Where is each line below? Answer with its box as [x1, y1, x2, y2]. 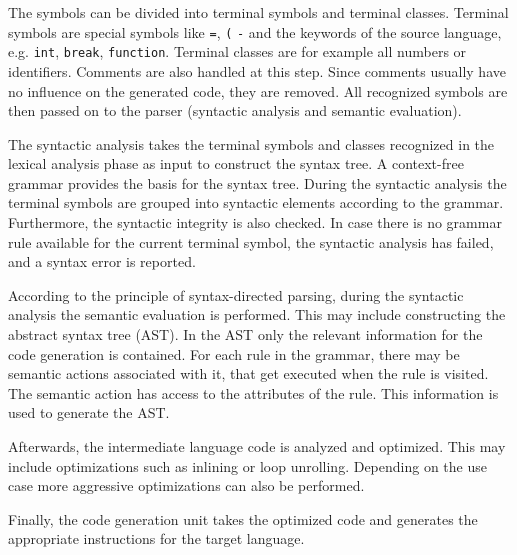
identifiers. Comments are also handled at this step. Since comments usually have [8, 60, 506, 81]
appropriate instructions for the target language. [8, 528, 305, 549]
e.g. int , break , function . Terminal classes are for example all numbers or [8, 41, 467, 62]
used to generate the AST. [8, 402, 170, 423]
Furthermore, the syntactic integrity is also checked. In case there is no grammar [8, 212, 502, 233]
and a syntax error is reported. [8, 251, 196, 272]
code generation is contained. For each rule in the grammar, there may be [8, 343, 460, 364]
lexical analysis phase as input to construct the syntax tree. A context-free [8, 153, 464, 174]
